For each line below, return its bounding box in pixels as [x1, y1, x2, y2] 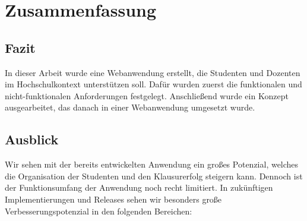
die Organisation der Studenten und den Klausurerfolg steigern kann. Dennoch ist [5, 169, 303, 182]
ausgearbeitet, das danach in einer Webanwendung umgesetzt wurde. [5, 101, 255, 113]
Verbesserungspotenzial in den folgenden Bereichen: [5, 204, 192, 217]
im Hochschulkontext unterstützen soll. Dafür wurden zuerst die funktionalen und [5, 78, 302, 90]
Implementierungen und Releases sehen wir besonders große [5, 192, 222, 205]
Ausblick [5, 130, 59, 149]
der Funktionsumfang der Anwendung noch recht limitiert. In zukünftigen [5, 181, 273, 194]
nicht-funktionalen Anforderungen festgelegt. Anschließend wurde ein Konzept [5, 89, 289, 102]
